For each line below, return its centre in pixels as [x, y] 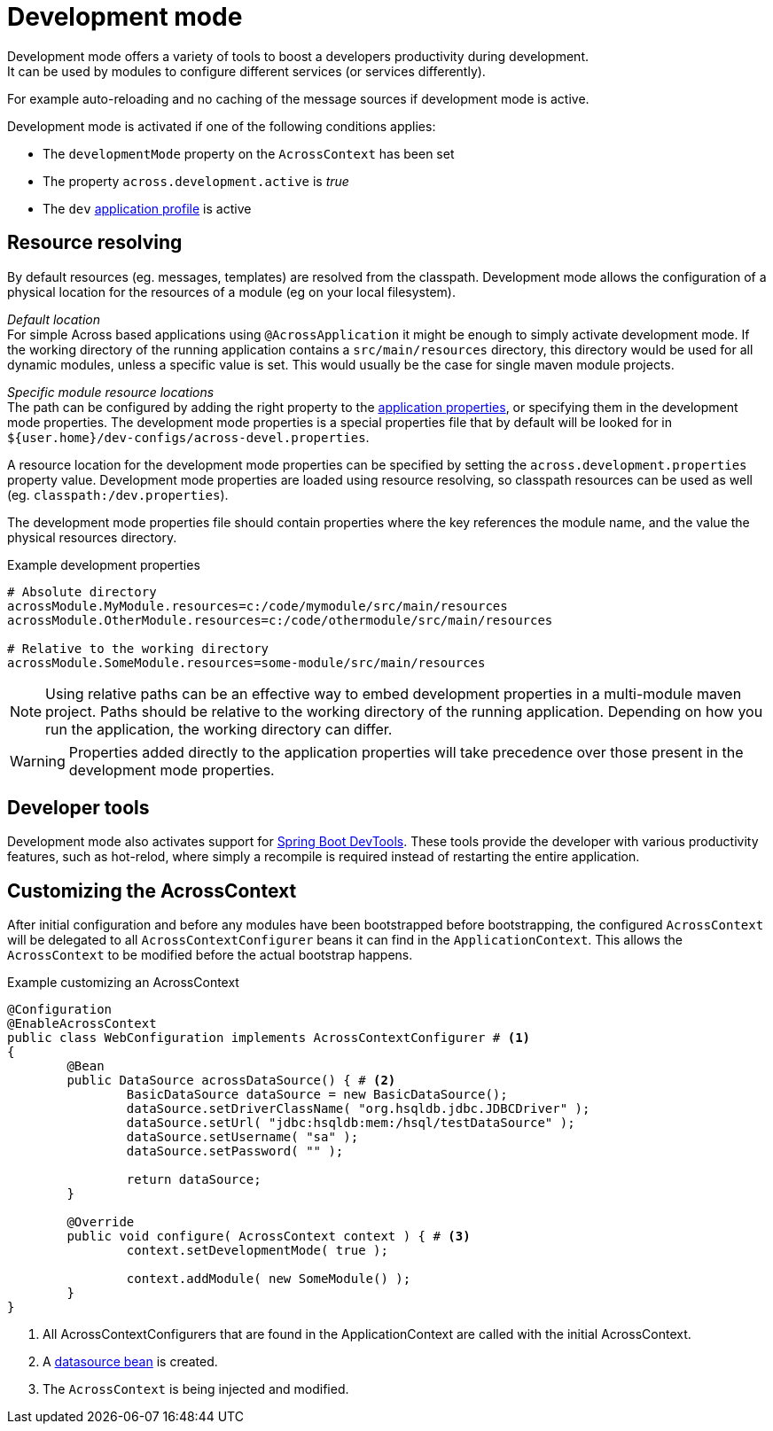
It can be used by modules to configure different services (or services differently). [246, 71]
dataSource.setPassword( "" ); [235, 1151]
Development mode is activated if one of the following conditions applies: [222, 126]
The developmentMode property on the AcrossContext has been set [249, 153]
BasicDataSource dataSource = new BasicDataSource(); [317, 1095]
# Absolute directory [82, 591]
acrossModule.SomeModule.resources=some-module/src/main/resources [246, 662]
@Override [101, 1222]
